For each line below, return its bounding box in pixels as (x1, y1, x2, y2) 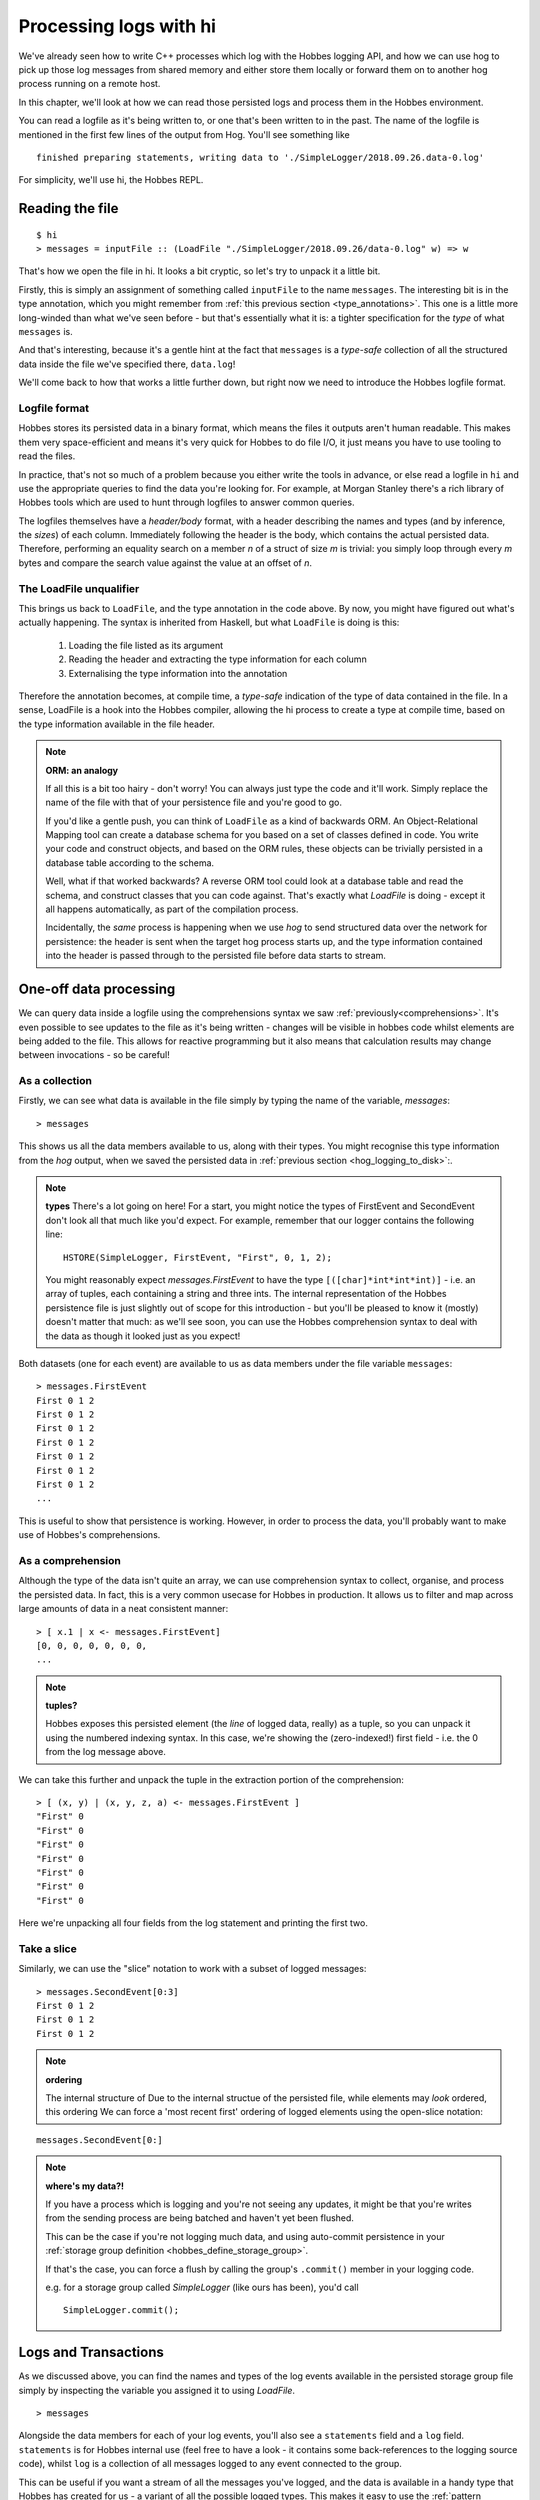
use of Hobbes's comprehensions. (18, 1529, 161, 1541)
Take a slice (18, 1941, 77, 1955)
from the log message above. (45, 1746, 167, 1758)
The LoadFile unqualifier (18, 581, 140, 595)
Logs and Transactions (18, 2344, 164, 2361)
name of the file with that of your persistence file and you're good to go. (45, 796, 343, 809)
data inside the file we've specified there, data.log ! (18, 358, 236, 370)
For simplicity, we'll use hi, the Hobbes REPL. (18, 174, 204, 186)
